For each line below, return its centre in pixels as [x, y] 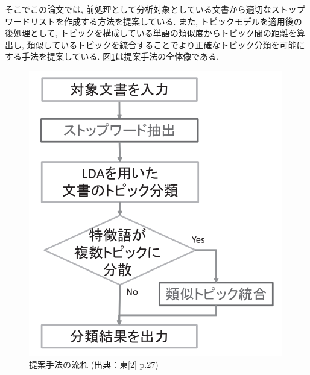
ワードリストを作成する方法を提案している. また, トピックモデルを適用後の [153, 21]
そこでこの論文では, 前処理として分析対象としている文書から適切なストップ [155, 9]
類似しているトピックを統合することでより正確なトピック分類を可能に [166, 44]
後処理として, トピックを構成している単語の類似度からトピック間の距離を [151, 33]
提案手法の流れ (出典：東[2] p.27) [94, 364]
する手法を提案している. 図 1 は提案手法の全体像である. [112, 56]
